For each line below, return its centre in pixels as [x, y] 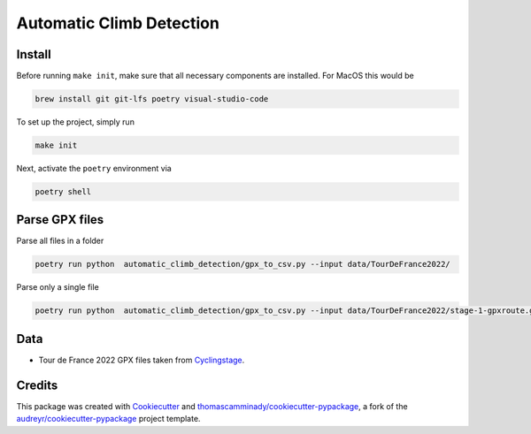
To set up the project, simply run [75, 122]
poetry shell [63, 191]
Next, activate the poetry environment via [94, 168]
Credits [37, 385]
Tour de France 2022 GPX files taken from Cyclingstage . [142, 360]
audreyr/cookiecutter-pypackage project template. [108, 419]
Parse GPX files [60, 220]
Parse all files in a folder [60, 241]
